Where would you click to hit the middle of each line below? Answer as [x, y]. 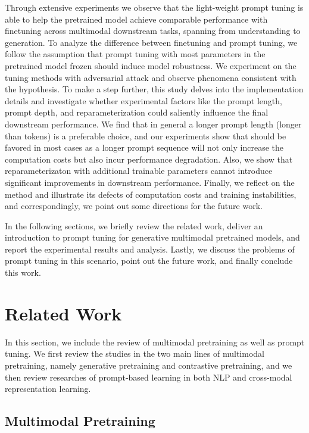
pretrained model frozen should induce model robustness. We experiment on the [151, 65]
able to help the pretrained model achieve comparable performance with [136, 19]
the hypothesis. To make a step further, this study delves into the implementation [154, 89]
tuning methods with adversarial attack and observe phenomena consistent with [151, 77]
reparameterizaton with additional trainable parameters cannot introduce [139, 171]
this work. [23, 272]
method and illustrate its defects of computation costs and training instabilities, [151, 194]
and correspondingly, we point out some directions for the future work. [134, 206]
